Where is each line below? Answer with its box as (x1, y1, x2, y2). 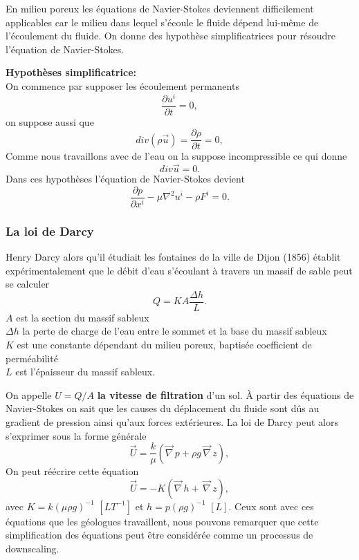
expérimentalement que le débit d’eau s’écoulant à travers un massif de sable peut (6, 263, 353, 277)
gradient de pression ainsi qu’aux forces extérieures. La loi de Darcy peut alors (6, 414, 339, 429)
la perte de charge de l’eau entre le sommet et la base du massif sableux (22, 324, 327, 338)
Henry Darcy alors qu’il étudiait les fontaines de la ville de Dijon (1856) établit (6, 249, 341, 263)
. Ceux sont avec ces (228, 498, 314, 513)
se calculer (6, 277, 50, 291)
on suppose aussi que (6, 114, 94, 129)
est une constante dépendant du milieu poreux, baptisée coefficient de (17, 337, 312, 351)
